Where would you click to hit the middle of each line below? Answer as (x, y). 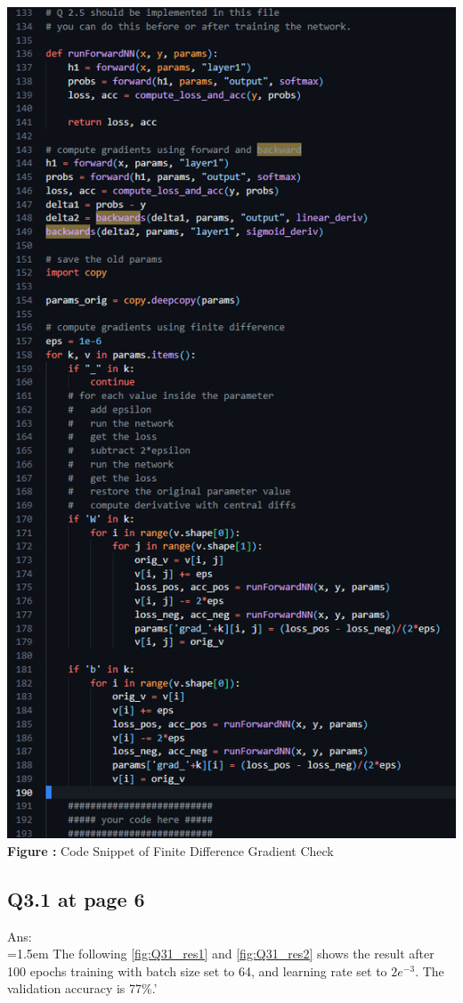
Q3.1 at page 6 (76, 898)
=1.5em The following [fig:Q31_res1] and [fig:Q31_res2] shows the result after (221, 954)
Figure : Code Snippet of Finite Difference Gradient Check (171, 850)
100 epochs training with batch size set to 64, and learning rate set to (197, 970)
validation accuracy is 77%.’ (82, 988)
